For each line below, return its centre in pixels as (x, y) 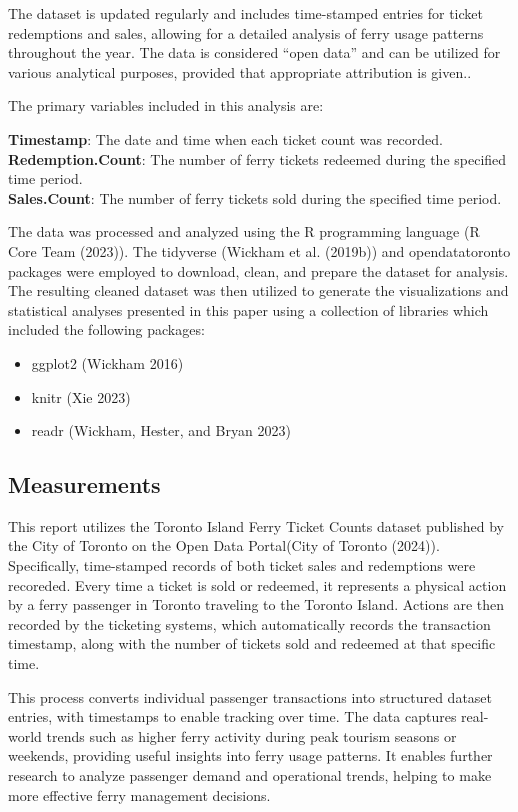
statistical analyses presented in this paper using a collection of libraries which (248, 309)
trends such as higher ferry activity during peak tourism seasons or (251, 735)
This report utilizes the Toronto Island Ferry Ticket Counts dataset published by (256, 525)
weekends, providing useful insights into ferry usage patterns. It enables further (250, 755)
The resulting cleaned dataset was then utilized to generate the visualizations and (258, 290)
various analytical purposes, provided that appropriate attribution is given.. (240, 71)
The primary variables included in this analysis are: (166, 105)
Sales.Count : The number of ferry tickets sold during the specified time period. (255, 197)
